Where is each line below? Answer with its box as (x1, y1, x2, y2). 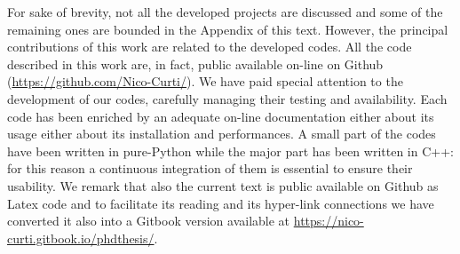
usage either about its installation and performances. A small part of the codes (7, 124, 436, 143)
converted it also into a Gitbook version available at (7, 211, 290, 230)
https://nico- (293, 211, 364, 230)
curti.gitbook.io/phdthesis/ (7, 228, 155, 247)
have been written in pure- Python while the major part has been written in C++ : (7, 141, 454, 160)
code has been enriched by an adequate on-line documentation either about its (7, 107, 434, 125)
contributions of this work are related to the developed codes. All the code (7, 37, 412, 56)
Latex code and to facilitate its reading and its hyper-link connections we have (7, 194, 434, 212)
